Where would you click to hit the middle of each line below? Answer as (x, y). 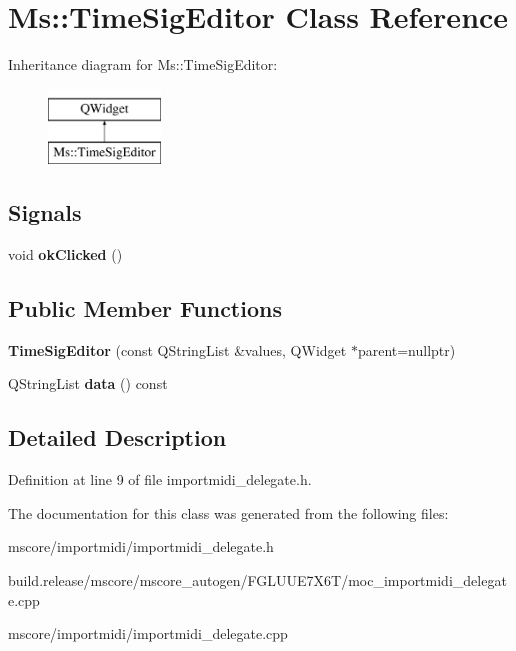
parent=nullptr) (406, 349)
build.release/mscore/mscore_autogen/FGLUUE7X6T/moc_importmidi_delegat (257, 580)
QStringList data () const (88, 383)
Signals (45, 212)
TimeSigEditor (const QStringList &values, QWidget (177, 349)
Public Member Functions (145, 308)
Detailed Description (117, 437)
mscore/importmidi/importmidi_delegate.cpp (148, 633)
